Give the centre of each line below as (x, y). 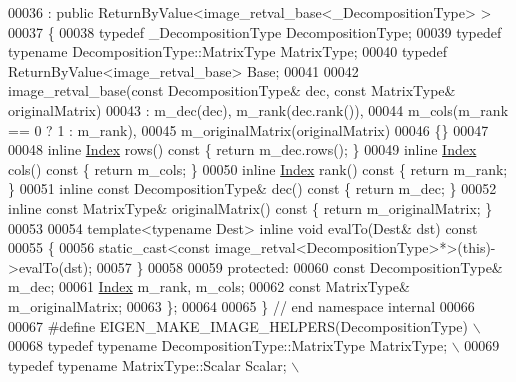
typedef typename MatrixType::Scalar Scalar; (147, 364)
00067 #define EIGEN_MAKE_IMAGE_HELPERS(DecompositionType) (238, 325)
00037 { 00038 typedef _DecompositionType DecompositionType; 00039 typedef (255, 31)
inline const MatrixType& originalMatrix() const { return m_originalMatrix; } (250, 207)
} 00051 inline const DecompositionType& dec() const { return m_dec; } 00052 (252, 188)
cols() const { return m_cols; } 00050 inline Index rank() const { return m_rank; (258, 168)
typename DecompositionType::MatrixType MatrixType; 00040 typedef (228, 51)
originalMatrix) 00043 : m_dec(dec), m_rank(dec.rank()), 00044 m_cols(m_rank (258, 109)
